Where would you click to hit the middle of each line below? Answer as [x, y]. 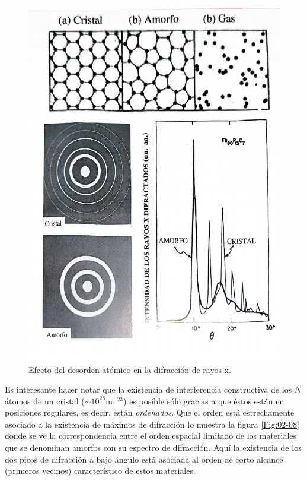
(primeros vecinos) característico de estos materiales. [100, 471]
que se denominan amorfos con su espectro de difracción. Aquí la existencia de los [153, 447]
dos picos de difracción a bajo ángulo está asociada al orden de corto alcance [144, 459]
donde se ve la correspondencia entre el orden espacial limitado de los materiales [151, 436]
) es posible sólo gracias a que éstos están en [204, 401]
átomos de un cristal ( [45, 401]
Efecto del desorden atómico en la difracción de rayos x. [130, 369]
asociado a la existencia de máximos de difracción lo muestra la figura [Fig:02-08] [152, 424]
